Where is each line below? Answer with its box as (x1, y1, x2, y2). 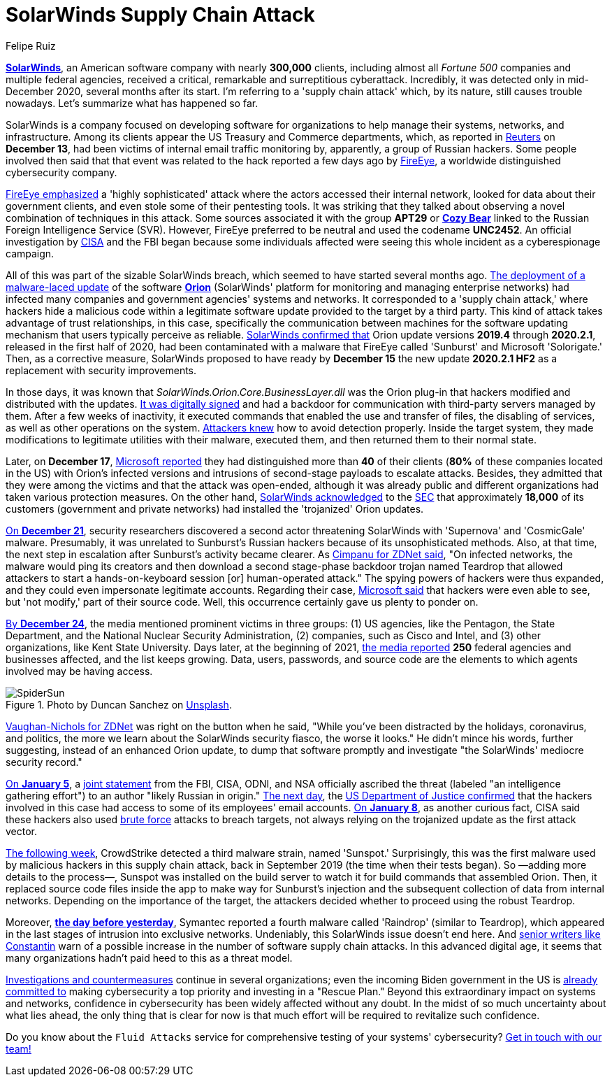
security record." (6, 755, 82, 768)
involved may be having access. (6, 664, 153, 677)
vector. (6, 825, 38, 837)
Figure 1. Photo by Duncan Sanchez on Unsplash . (6, 698, 232, 711)
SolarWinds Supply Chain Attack (6, 3, 315, 27)
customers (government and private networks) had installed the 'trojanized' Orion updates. (6, 502, 424, 515)
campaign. (6, 247, 54, 259)
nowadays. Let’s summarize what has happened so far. (6, 97, 258, 109)
